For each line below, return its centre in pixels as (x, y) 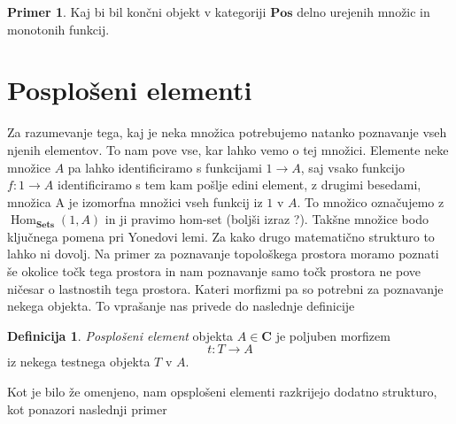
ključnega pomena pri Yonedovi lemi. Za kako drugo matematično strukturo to (221, 236)
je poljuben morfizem (333, 335)
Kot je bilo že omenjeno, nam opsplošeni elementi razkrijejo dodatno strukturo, (222, 392)
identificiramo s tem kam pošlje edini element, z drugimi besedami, (240, 185)
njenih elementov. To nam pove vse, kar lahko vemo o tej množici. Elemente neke (228, 149)
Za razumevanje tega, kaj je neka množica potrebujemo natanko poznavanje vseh (227, 132)
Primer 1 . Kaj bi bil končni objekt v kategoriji (137, 12)
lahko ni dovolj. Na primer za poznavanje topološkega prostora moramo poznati (223, 254)
